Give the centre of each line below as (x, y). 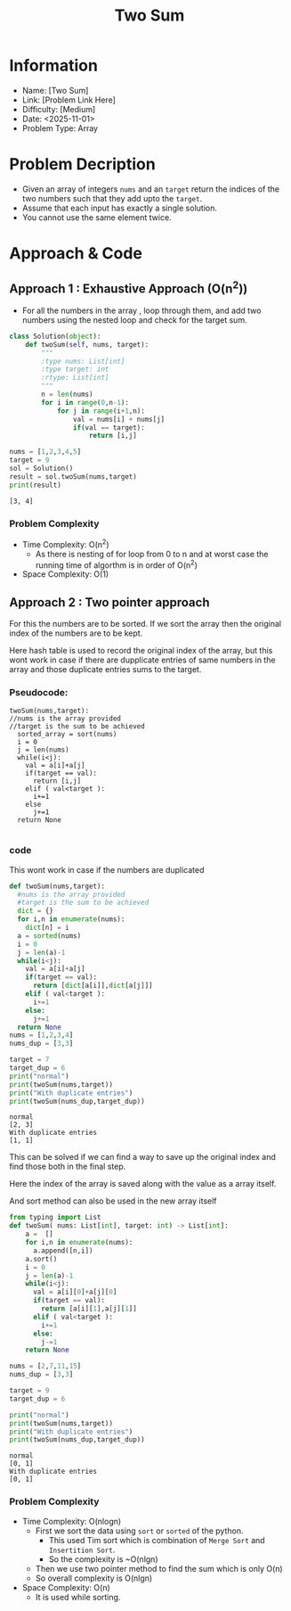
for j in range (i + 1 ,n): (101, 411)
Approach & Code (76, 254)
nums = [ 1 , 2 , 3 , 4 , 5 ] (45, 452)
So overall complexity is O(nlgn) (94, 1578)
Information (53, 66)
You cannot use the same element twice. (97, 217)
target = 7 (29, 1060)
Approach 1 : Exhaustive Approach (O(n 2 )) (129, 288)
